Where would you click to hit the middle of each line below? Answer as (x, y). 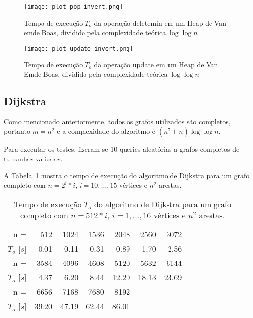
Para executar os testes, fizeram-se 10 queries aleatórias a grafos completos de (122, 149)
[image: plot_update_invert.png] (79, 48)
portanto (17, 131)
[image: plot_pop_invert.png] (73, 7)
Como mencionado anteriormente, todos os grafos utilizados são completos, (117, 121)
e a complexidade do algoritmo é (106, 131)
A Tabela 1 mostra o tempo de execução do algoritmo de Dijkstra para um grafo (127, 175)
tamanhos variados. (33, 159)
